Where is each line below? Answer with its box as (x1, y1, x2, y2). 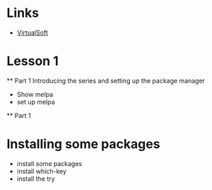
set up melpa (16, 97, 56, 106)
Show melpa (16, 90, 54, 98)
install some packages (16, 159, 83, 167)
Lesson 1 (6, 53, 59, 69)
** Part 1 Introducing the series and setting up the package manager (6, 76, 206, 85)
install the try (16, 174, 55, 183)
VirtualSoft (16, 28, 49, 37)
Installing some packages (6, 136, 160, 153)
